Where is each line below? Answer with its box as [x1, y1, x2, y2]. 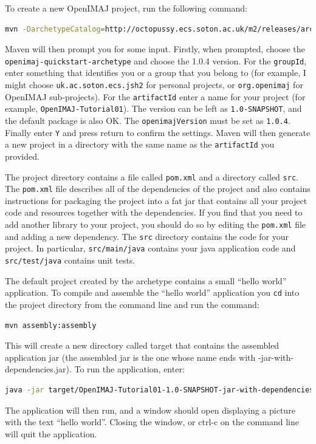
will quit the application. [5, 427, 97, 440]
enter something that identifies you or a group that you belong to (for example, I [5, 66, 306, 79]
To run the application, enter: [74, 363, 185, 375]
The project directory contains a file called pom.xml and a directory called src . [5, 170, 298, 183]
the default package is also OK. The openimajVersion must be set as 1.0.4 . [5, 114, 290, 126]
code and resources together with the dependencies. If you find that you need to [5, 206, 303, 219]
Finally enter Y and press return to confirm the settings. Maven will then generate [5, 126, 311, 138]
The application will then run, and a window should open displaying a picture [5, 403, 295, 416]
